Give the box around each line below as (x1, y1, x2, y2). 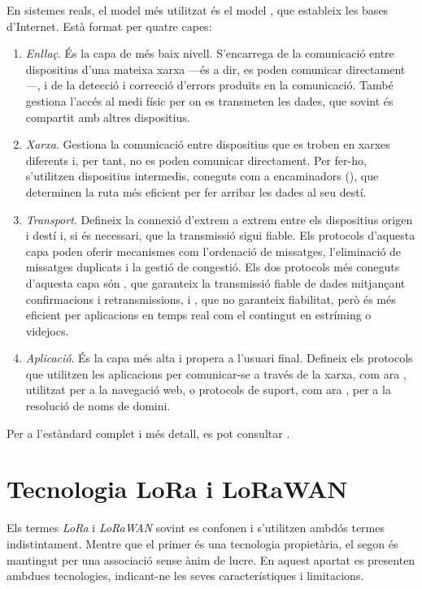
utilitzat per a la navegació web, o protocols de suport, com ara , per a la (25, 381, 391, 398)
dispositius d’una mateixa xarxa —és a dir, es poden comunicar (25, 60, 342, 77)
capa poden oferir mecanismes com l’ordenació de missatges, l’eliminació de (25, 242, 402, 259)
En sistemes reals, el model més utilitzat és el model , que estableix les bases (7, 2, 389, 18)
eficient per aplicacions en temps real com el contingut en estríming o (25, 306, 372, 323)
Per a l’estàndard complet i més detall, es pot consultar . (7, 424, 290, 441)
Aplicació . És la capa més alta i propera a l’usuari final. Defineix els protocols (25, 349, 413, 366)
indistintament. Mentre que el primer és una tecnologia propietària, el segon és (7, 535, 398, 552)
